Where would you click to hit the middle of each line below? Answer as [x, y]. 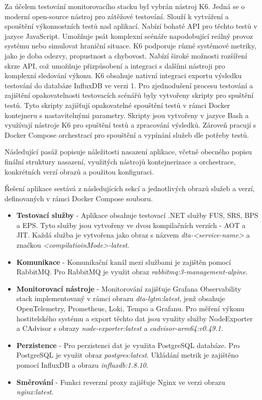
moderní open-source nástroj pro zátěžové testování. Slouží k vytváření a [117, 16]
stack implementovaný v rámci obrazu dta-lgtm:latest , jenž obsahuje [121, 298]
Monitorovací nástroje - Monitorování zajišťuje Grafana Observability [129, 288]
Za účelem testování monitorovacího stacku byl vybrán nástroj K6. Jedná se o [125, 6]
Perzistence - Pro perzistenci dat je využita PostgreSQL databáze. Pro [128, 345]
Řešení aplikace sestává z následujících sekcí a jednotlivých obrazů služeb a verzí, [130, 188]
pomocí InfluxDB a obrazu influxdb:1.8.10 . [82, 365]
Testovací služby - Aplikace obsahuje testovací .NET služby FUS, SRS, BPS [137, 215]
